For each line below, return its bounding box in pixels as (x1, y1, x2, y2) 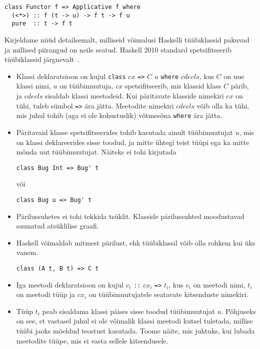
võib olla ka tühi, (196, 100, 249, 110)
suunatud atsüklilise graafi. (16, 220, 99, 231)
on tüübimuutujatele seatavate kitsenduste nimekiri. (88, 289, 248, 299)
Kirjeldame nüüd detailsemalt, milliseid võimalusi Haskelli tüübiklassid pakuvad (4, 34, 249, 44)
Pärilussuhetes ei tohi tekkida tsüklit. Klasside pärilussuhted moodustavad (16, 210, 244, 221)
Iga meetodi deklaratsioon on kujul (16, 279, 123, 289)
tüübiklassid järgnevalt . (4, 54, 79, 64)
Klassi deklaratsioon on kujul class (16, 70, 126, 81)
